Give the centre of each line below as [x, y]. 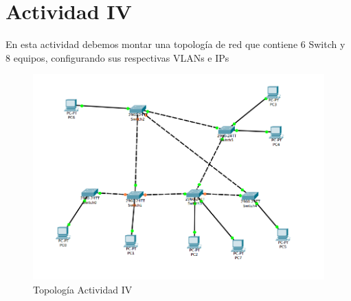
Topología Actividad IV [83, 289]
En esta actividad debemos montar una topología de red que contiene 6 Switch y [175, 44]
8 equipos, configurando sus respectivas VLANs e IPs [117, 57]
